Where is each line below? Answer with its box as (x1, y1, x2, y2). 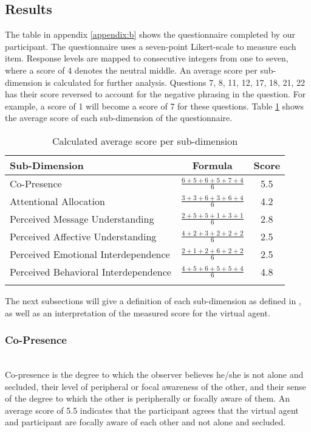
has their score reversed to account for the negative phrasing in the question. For (5, 88, 306, 100)
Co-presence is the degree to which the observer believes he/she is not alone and (5, 368, 304, 380)
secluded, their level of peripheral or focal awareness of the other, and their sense (5, 380, 306, 392)
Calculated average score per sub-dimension (52, 133, 238, 148)
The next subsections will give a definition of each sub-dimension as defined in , (5, 294, 301, 307)
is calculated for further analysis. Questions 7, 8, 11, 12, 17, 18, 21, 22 (45, 75, 306, 88)
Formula (192, 158, 233, 172)
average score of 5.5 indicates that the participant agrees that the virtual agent (5, 403, 299, 416)
